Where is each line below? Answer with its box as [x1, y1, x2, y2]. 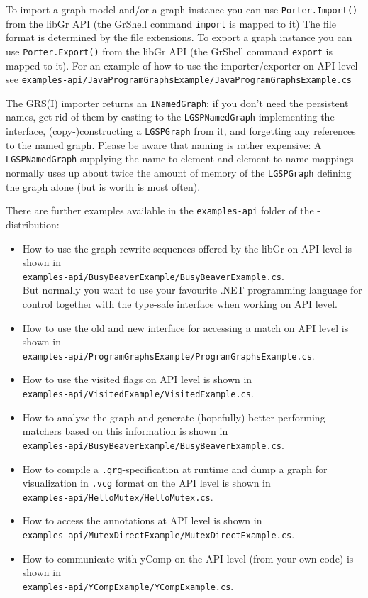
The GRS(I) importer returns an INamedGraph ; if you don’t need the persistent [6, 95, 349, 110]
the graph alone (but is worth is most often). [6, 179, 201, 194]
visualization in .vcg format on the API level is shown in [22, 475, 271, 490]
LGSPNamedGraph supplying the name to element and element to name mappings [6, 151, 354, 166]
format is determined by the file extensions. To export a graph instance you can [6, 30, 352, 45]
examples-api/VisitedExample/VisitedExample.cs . [22, 386, 254, 400]
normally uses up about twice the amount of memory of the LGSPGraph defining [6, 165, 352, 180]
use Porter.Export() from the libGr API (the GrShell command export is [6, 43, 333, 58]
